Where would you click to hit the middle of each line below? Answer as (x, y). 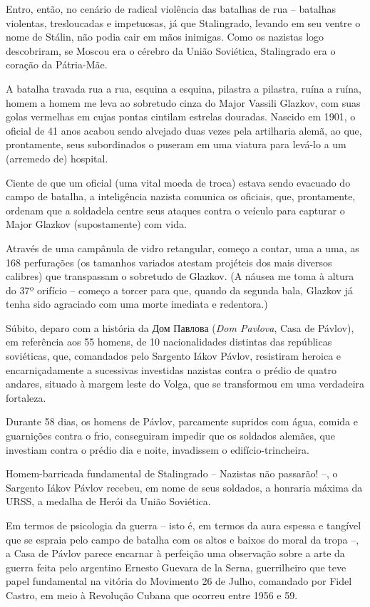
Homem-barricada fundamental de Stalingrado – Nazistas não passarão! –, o (172, 473)
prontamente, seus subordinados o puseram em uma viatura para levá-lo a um (176, 144)
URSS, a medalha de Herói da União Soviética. (108, 501)
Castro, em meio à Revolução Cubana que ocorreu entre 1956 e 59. (152, 595)
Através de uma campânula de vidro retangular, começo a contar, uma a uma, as (183, 248)
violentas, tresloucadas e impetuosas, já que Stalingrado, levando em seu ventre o (183, 22)
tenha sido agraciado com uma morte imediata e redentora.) (137, 304)
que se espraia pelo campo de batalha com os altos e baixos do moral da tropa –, (183, 539)
